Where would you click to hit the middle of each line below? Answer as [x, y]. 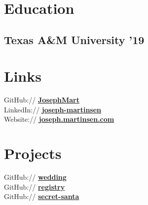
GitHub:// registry [35, 186]
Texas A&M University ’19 [74, 39]
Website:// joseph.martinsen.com [59, 119]
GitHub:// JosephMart [42, 100]
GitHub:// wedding [35, 177]
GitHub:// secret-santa [42, 196]
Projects [33, 153]
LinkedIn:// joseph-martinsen [53, 109]
